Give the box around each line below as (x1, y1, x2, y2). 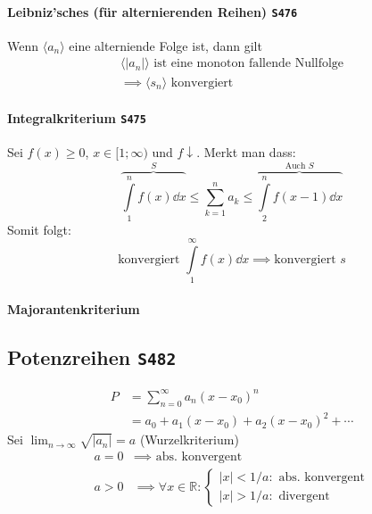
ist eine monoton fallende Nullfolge (153, 57, 344, 70)
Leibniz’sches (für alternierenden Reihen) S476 (7, 2, 298, 21)
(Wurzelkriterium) (139, 430, 239, 449)
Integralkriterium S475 (7, 109, 146, 128)
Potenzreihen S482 (7, 343, 177, 370)
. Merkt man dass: (196, 143, 296, 162)
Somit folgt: (7, 220, 71, 238)
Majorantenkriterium (7, 299, 140, 318)
